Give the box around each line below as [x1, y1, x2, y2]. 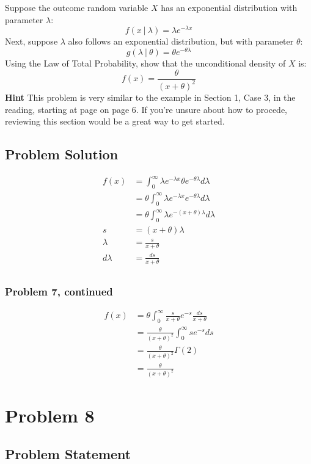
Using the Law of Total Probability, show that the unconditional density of [5, 56, 286, 69]
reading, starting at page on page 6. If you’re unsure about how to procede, [5, 103, 287, 115]
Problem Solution [5, 145, 119, 164]
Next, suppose [5, 35, 58, 48]
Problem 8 [5, 402, 95, 427]
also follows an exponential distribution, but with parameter [68, 35, 294, 48]
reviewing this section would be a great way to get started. [5, 115, 225, 128]
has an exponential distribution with [161, 1, 298, 13]
